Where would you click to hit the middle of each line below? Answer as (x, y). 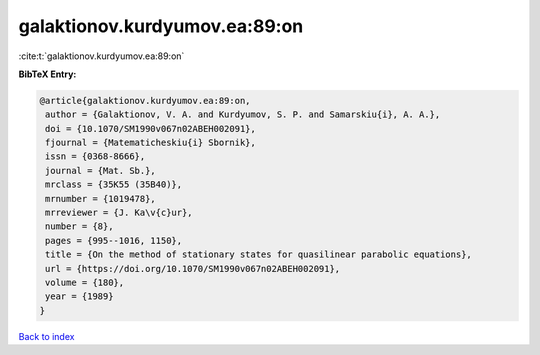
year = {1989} (79, 296)
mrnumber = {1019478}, (101, 198)
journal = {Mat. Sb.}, (101, 170)
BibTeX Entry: (47, 74)
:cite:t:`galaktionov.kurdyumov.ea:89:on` (101, 56)
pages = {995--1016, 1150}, (114, 240)
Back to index (46, 336)
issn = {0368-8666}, (95, 156)
